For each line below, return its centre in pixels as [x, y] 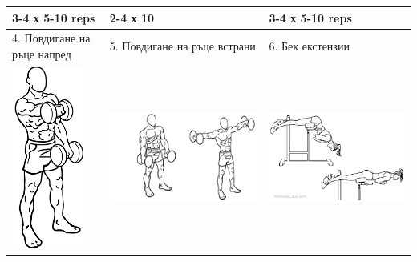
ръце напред [42, 53]
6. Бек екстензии [309, 46]
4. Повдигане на [51, 38]
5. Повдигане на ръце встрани [182, 46]
